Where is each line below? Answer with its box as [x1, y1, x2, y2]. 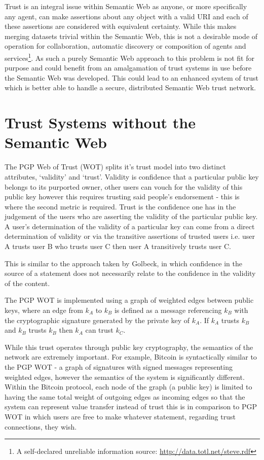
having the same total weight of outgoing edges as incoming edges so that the [5, 391, 245, 402]
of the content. [5, 277, 50, 288]
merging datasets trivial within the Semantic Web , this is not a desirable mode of [5, 30, 258, 41]
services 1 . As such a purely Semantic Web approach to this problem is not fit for [5, 51, 254, 63]
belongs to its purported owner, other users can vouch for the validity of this [5, 181, 243, 192]
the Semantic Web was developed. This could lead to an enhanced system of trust [5, 72, 258, 83]
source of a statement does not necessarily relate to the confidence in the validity [5, 268, 256, 278]
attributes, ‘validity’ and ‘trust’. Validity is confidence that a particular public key [5, 171, 259, 182]
